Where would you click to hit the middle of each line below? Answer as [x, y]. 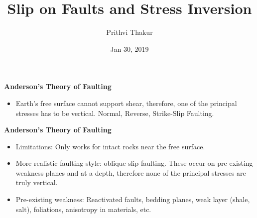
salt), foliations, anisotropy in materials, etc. [83, 209]
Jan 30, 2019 [129, 49]
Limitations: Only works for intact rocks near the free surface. [110, 146]
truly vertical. [37, 182]
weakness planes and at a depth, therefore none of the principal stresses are [131, 172]
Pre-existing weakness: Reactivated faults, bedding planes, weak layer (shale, [133, 199]
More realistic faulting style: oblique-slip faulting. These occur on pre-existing [134, 163]
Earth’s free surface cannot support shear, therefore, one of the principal [126, 103]
